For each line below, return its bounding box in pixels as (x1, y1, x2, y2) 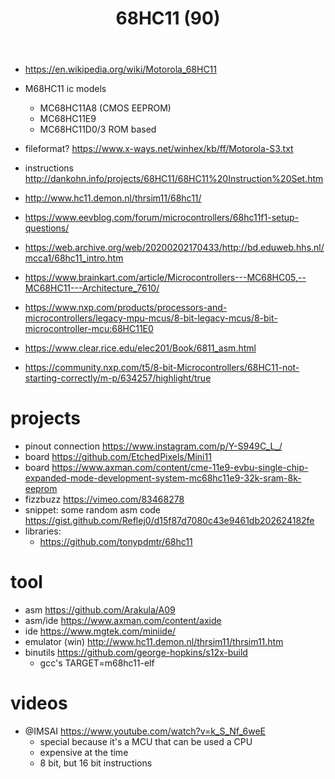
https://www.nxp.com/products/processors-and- (24, 302, 228, 314)
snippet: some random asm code (24, 504, 162, 516)
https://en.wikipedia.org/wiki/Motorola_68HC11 (24, 63, 218, 76)
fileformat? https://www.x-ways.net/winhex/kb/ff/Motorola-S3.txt (24, 143, 294, 155)
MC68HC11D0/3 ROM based (39, 123, 157, 136)
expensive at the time (39, 747, 129, 758)
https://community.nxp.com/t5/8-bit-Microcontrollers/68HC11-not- (24, 362, 300, 374)
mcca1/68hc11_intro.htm (24, 252, 124, 264)
